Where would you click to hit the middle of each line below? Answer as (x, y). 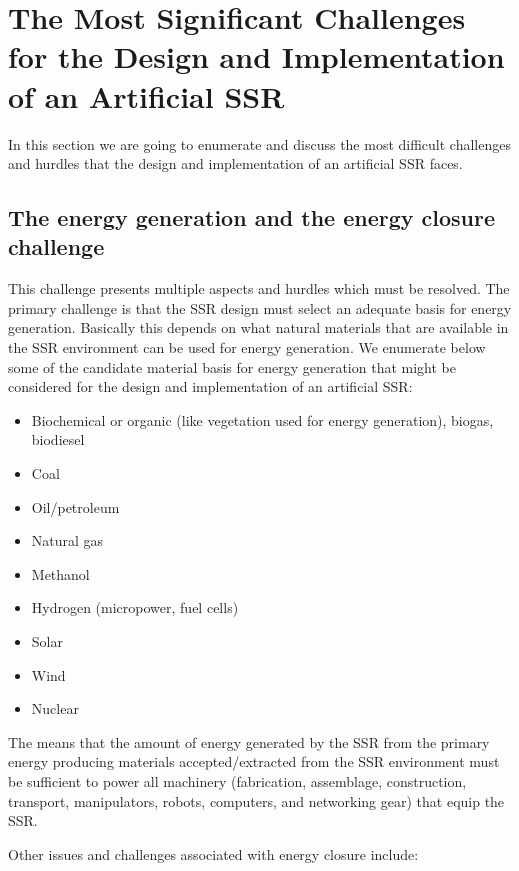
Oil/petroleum (75, 506)
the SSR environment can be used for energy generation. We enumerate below (247, 347)
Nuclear (55, 708)
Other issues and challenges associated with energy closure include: (213, 853)
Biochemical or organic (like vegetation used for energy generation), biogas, (262, 419)
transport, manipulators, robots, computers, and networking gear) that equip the (256, 800)
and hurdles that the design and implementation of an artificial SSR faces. (235, 163)
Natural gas (67, 540)
